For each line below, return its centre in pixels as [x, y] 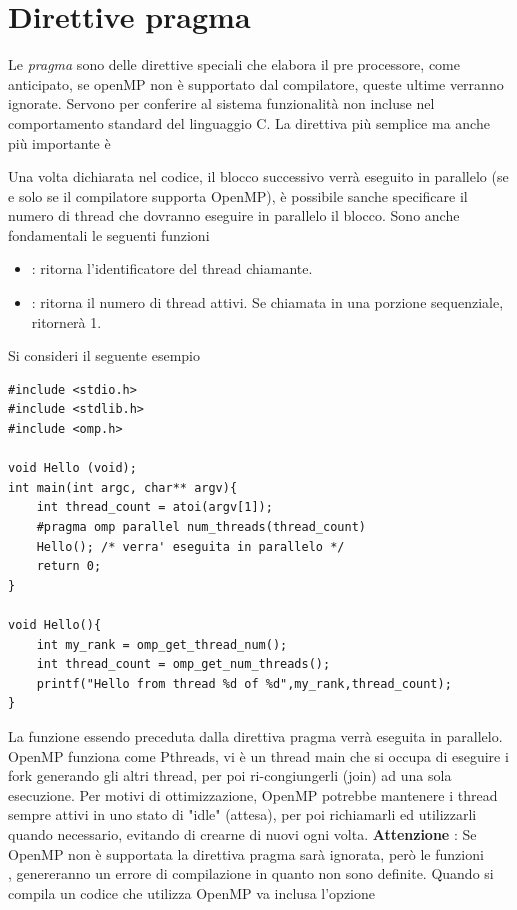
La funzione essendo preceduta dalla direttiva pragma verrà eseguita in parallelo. [255, 735]
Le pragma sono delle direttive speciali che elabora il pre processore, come [234, 64]
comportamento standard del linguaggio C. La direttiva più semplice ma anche [249, 122]
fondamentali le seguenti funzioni [109, 234]
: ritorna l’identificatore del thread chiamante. [172, 268]
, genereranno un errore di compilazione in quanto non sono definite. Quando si [251, 873]
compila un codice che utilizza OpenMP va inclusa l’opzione [191, 892]
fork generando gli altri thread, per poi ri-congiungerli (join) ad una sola [230, 775]
